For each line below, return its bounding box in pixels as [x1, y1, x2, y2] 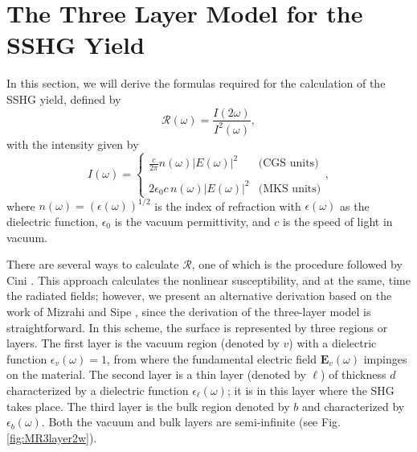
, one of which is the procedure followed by [191, 256, 403, 273]
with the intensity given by [6, 135, 139, 152]
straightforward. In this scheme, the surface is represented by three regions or [6, 318, 388, 335]
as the [340, 197, 370, 214]
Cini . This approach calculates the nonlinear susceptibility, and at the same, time [6, 271, 411, 288]
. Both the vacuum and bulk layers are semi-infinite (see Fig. [41, 413, 341, 430]
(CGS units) [258, 158, 319, 170]
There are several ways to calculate [6, 256, 179, 273]
